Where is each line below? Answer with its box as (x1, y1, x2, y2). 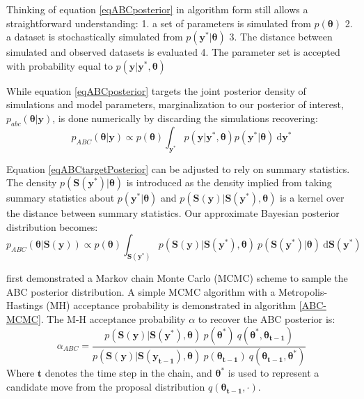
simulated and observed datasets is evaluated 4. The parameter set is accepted (6, 45, 340, 59)
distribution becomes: (6, 219, 98, 234)
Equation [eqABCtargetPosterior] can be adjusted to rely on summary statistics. (6, 161, 350, 176)
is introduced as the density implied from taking (126, 175, 332, 190)
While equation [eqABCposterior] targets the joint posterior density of (6, 83, 306, 98)
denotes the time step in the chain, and (45, 366, 212, 380)
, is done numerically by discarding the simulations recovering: (52, 110, 318, 125)
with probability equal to (6, 58, 113, 73)
